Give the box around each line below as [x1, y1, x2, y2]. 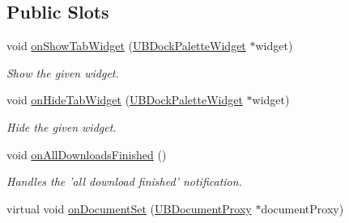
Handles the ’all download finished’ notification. [6, 173, 242, 190]
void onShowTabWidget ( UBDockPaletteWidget [6, 37, 246, 54]
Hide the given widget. [6, 118, 117, 135]
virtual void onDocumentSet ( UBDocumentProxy [6, 200, 252, 217]
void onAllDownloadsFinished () [6, 145, 167, 162]
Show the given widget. [6, 64, 119, 81]
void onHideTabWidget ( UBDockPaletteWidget [6, 91, 243, 108]
